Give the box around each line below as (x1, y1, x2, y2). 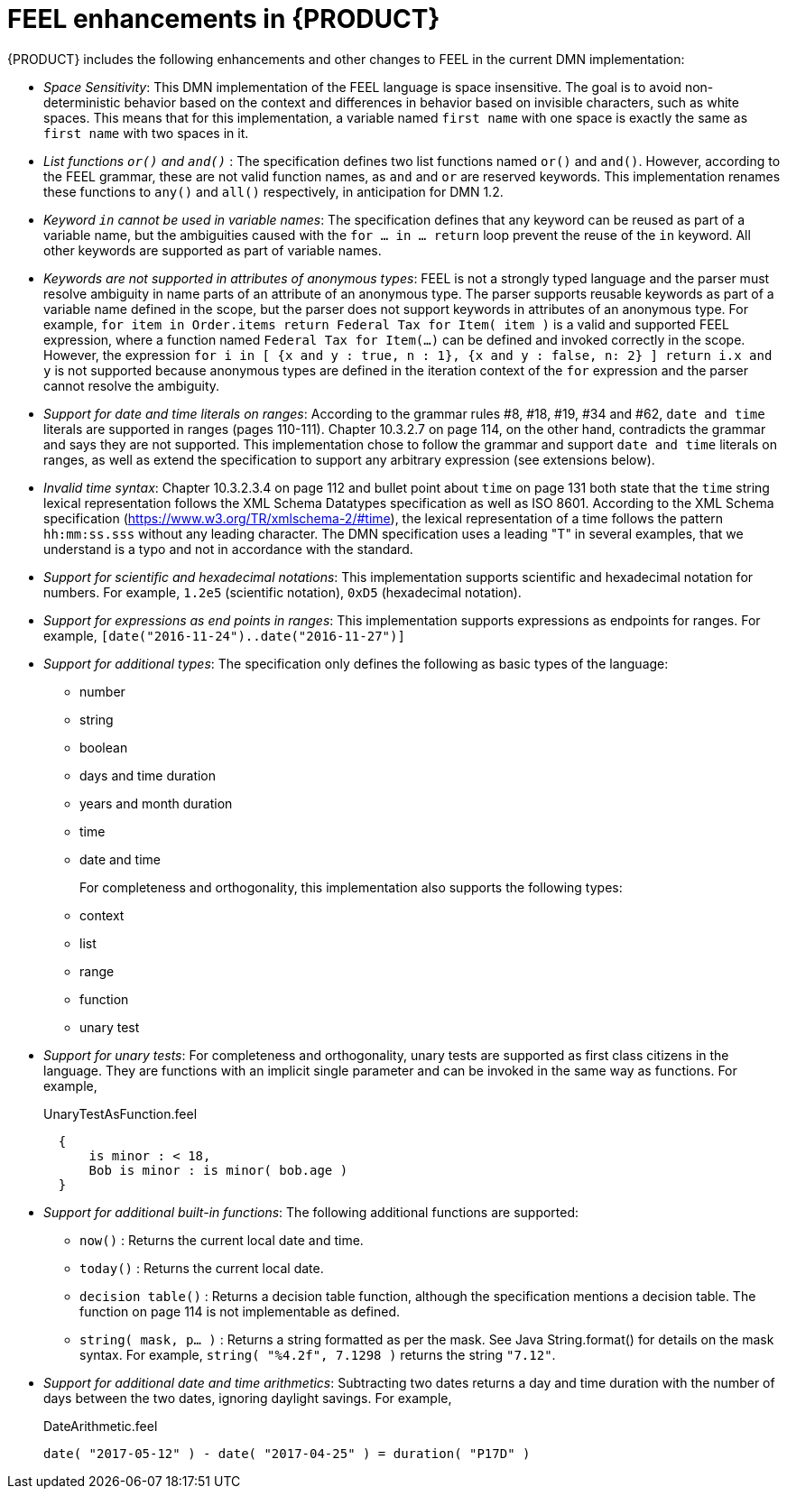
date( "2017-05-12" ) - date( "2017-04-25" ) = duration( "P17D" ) (43, 1445, 531, 1461)
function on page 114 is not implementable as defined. (79, 1303, 401, 1319)
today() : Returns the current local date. (79, 1260, 324, 1276)
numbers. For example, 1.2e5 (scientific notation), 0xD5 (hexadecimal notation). (43, 584, 522, 600)
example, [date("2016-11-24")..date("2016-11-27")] (43, 627, 405, 643)
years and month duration (79, 795, 233, 811)
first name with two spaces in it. (43, 125, 249, 141)
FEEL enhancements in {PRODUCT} (7, 4, 440, 34)
